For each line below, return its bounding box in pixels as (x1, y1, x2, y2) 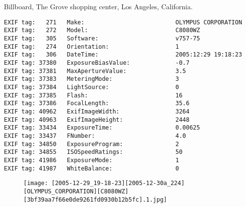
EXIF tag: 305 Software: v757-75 (4, 35, 200, 42)
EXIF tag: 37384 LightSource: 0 (4, 84, 179, 91)
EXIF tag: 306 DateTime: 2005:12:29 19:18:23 (4, 51, 242, 58)
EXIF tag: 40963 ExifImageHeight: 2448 (4, 116, 190, 123)
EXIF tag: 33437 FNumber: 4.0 (4, 132, 186, 139)
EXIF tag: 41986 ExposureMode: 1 (4, 156, 179, 164)
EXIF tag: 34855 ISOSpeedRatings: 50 (4, 149, 183, 156)
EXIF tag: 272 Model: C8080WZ (4, 27, 200, 34)
